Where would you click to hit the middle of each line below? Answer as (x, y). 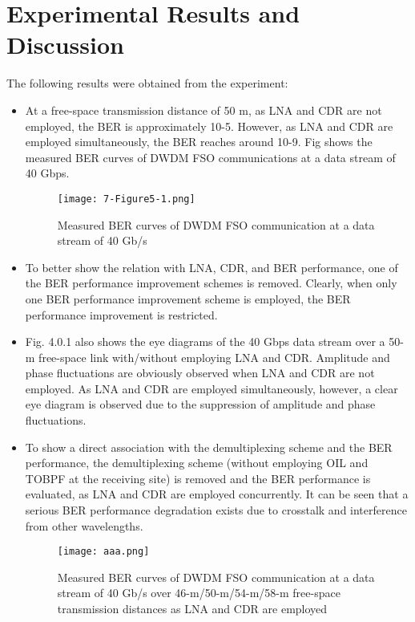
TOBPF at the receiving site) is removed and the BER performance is (198, 478)
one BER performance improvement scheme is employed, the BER (188, 298)
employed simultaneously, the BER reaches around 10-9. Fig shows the (199, 142)
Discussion (65, 45)
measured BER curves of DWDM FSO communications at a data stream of (210, 157)
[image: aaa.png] (103, 552)
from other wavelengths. (84, 525)
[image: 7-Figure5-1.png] (126, 199)
